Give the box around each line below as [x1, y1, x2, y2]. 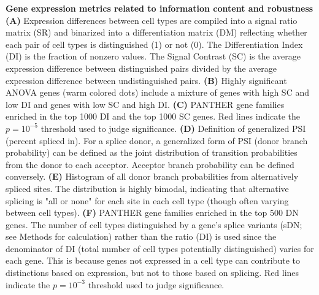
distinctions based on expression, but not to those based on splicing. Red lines [6, 266, 299, 279]
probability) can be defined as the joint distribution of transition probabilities [6, 146, 298, 159]
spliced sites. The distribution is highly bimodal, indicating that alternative [6, 182, 289, 194]
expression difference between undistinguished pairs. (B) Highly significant [6, 74, 287, 86]
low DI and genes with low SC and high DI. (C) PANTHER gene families [6, 98, 285, 110]
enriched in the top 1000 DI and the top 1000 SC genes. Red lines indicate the [6, 110, 301, 123]
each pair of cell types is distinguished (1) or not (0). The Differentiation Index [6, 37, 303, 50]
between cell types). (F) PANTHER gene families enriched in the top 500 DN [6, 206, 299, 219]
